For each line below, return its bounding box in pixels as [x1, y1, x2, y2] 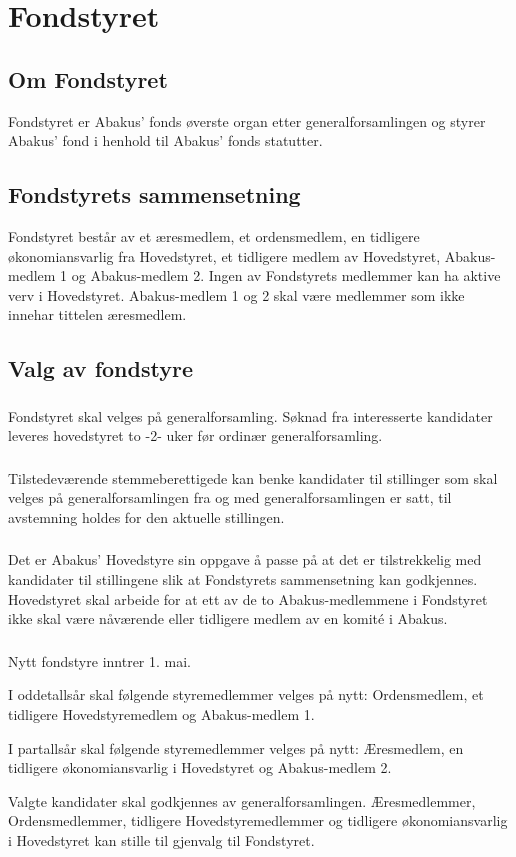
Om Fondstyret [8, 63, 168, 94]
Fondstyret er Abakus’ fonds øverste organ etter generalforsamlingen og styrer [8, 110, 486, 131]
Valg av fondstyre [8, 353, 193, 384]
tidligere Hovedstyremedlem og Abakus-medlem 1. [8, 703, 315, 724]
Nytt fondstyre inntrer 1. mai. [8, 650, 191, 671]
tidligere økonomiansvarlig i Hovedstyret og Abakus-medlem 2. [8, 757, 392, 778]
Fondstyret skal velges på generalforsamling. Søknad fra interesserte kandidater [8, 405, 493, 426]
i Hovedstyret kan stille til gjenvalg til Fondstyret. [8, 829, 315, 850]
